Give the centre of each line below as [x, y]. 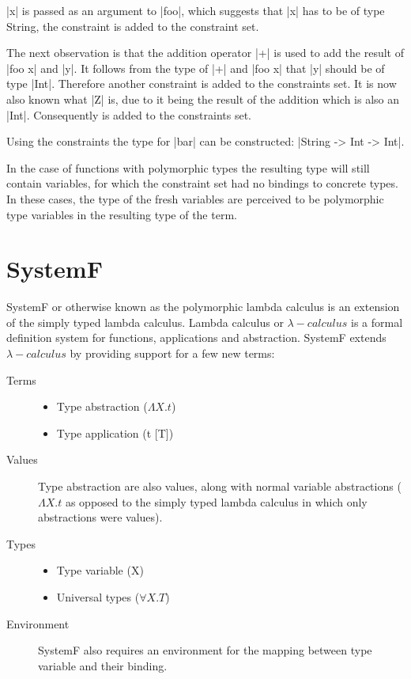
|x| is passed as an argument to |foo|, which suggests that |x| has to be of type [196, 10]
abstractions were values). [100, 517]
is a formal [377, 322]
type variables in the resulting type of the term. [122, 214]
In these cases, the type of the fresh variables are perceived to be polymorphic [195, 198]
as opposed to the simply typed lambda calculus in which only [216, 501]
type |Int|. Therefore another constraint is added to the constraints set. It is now [202, 83]
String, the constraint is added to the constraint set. [133, 26]
